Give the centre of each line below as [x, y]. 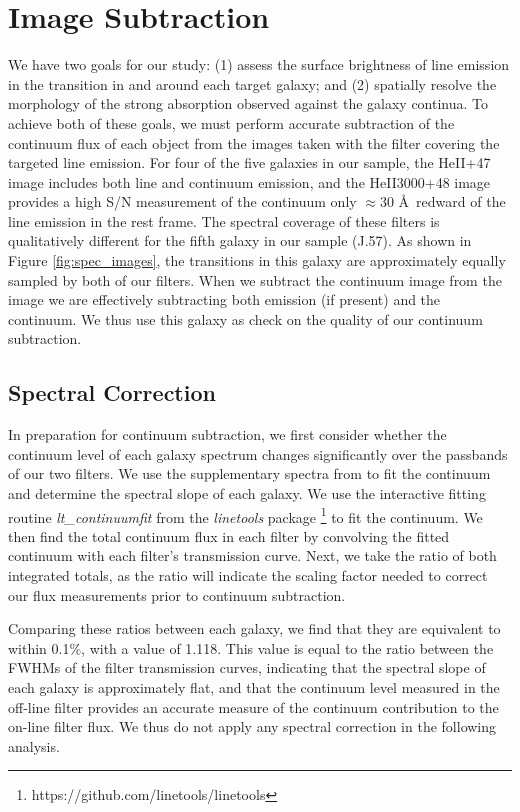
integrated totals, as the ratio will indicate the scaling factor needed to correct [248, 575]
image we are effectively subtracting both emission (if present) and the [224, 299]
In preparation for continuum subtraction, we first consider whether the [227, 434]
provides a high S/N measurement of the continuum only [182, 201]
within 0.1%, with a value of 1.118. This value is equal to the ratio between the [251, 647]
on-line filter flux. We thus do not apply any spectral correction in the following [252, 726]
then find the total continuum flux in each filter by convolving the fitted [229, 535]
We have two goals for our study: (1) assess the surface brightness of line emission [259, 64]
